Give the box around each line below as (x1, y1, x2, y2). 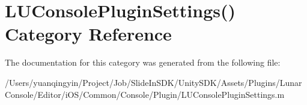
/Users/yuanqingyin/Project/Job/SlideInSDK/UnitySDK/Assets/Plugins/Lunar (5, 76, 302, 88)
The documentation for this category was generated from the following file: (5, 56, 281, 69)
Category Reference (5, 21, 172, 46)
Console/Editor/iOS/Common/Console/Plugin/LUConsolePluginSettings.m (5, 88, 285, 100)
